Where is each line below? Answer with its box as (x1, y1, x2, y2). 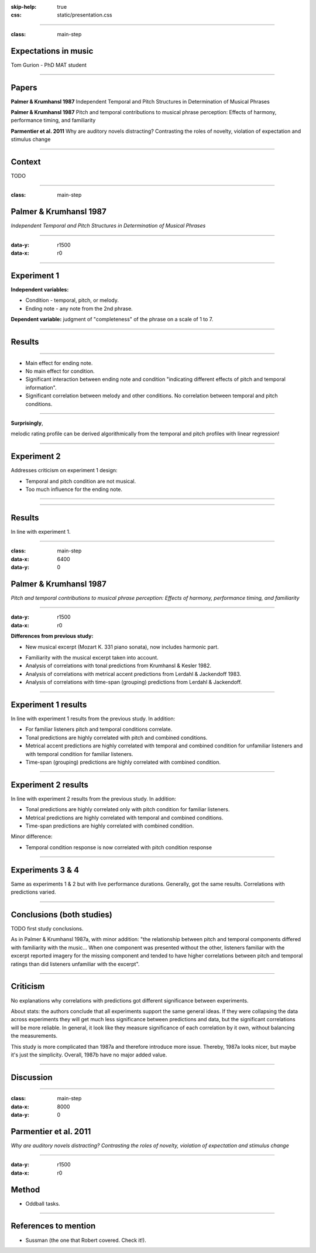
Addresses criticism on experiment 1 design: (11, 467, 118, 474)
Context (11, 157, 41, 167)
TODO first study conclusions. (11, 925, 84, 932)
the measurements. (11, 1032, 58, 1039)
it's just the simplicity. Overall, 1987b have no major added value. (11, 1051, 167, 1058)
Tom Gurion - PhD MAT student (11, 61, 87, 68)
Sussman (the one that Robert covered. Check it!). (25, 1237, 146, 1244)
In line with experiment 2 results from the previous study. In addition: (11, 795, 177, 802)
